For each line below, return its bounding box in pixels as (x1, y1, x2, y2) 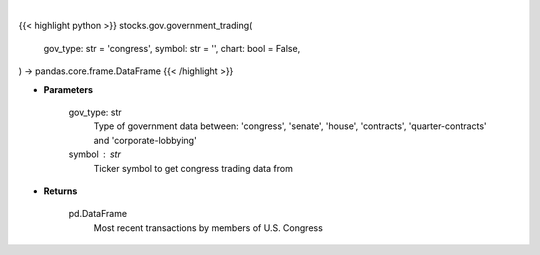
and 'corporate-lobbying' (93, 134, 197, 146)
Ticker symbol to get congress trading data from (93, 162, 294, 174)
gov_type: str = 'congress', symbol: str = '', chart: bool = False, (43, 42, 301, 54)
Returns (43, 185, 78, 197)
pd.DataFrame (68, 208, 128, 220)
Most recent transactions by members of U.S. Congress (93, 221, 324, 234)
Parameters (43, 83, 94, 95)
